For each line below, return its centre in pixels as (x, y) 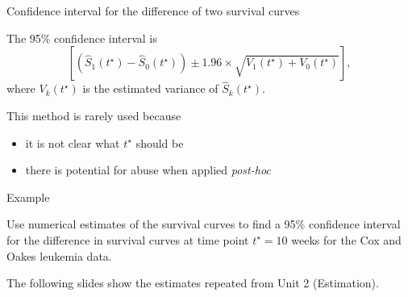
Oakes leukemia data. (59, 255)
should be (160, 142)
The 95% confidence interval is (82, 38)
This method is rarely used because (94, 115)
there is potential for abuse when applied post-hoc (148, 170)
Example (28, 197)
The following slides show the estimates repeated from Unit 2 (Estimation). (193, 283)
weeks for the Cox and (346, 239)
